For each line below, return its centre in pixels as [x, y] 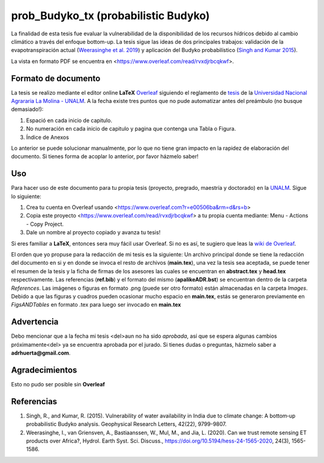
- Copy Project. [45, 224]
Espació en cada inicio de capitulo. [69, 120]
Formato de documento [56, 78]
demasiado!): [27, 109]
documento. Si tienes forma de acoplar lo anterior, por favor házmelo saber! [105, 156]
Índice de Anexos [47, 137]
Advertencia [35, 322]
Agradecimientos [44, 370]
